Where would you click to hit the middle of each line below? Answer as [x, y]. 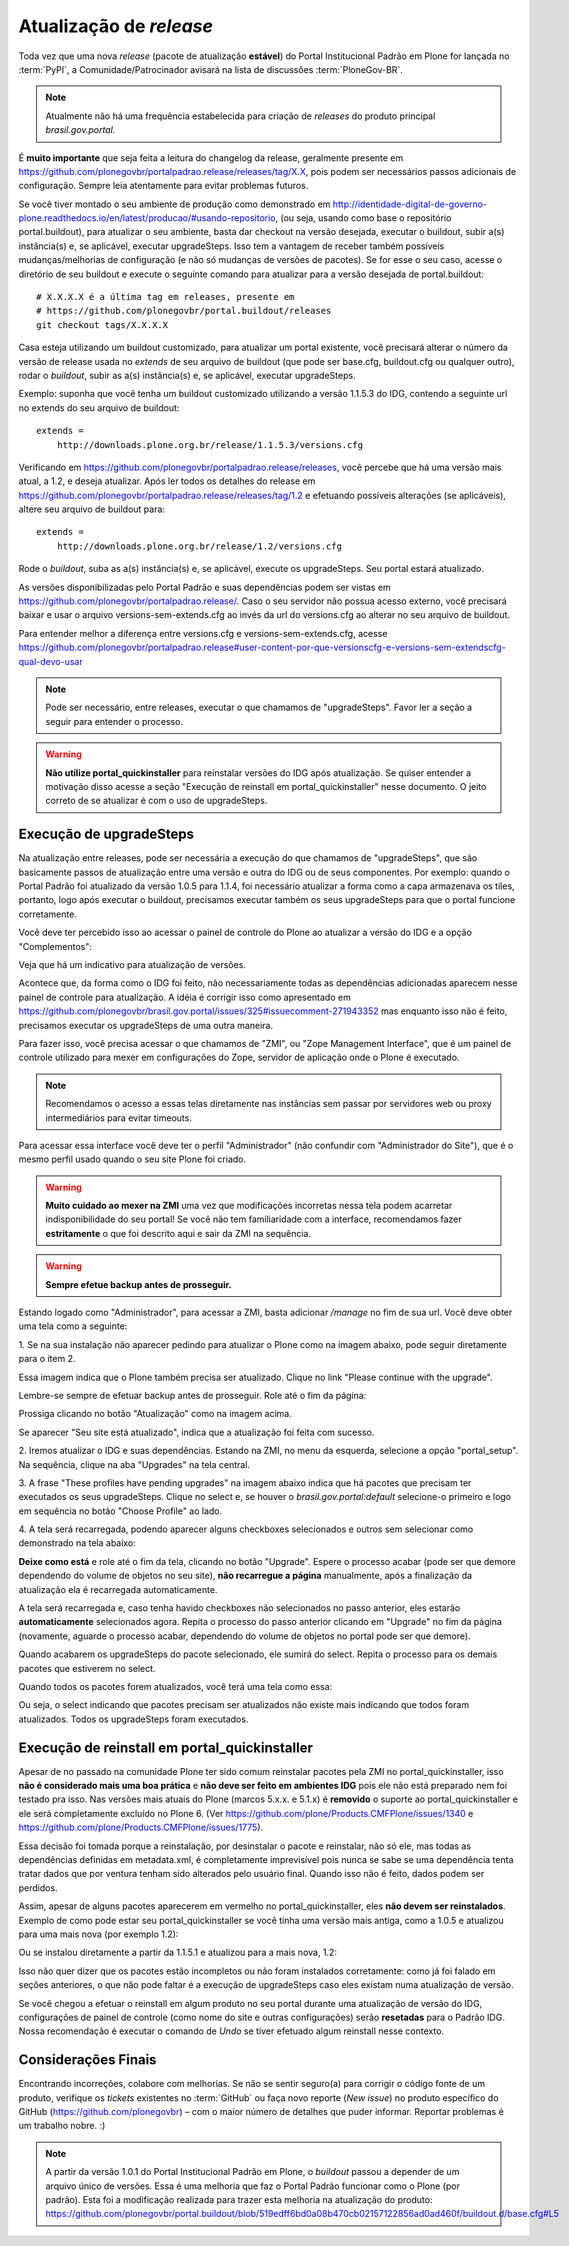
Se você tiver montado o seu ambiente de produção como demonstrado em [174, 204]
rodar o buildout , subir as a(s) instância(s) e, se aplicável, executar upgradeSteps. [187, 375]
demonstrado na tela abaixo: [77, 1543]
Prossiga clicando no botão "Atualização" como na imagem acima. [155, 1414]
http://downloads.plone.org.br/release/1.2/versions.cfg [199, 546]
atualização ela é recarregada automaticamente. [118, 1589]
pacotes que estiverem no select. [87, 1668]
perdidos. [38, 1887]
